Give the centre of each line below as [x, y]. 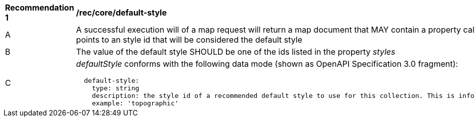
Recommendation [40, 8]
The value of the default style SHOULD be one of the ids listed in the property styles [236, 52]
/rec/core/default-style [121, 13]
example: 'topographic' [135, 103]
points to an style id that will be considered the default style [189, 40]
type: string [116, 88]
